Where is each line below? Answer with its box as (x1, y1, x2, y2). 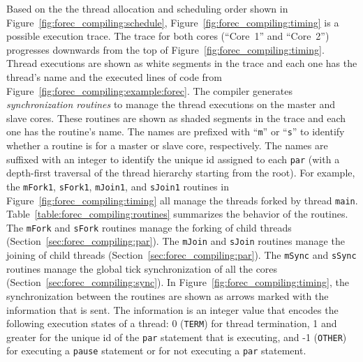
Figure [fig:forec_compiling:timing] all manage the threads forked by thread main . (6, 193, 358, 207)
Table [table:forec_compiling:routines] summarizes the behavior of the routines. (6, 206, 348, 221)
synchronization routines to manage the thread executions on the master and (6, 97, 336, 112)
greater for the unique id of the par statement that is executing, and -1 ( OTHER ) (6, 329, 347, 344)
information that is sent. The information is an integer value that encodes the (6, 302, 339, 317)
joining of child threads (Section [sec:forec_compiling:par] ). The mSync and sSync (6, 248, 357, 262)
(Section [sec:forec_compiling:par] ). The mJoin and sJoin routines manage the (6, 234, 345, 248)
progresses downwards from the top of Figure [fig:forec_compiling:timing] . (6, 42, 325, 56)
